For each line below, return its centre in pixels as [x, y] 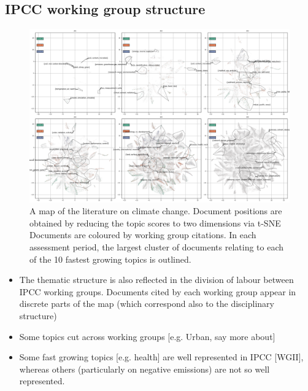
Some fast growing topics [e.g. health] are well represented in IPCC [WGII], [161, 357]
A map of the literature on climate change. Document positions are [156, 211]
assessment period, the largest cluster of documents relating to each [157, 246]
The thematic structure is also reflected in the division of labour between [156, 280]
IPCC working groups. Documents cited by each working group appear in [158, 291]
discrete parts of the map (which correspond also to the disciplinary [147, 304]
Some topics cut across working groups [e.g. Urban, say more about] [147, 336]
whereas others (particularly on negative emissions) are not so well [144, 369]
